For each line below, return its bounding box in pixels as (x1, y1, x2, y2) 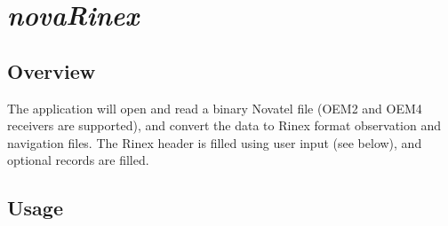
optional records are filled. (7, 151, 149, 169)
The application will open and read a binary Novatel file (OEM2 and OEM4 (7, 98, 422, 117)
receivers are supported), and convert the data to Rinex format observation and (7, 116, 441, 135)
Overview (7, 57, 96, 84)
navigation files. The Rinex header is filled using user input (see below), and (7, 133, 422, 152)
